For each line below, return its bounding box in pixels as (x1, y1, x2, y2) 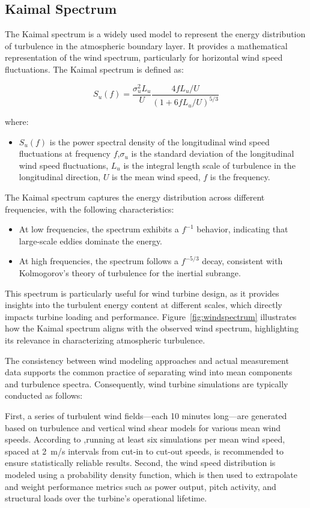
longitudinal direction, (19, 171, 101, 183)
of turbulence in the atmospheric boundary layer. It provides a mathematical (5, 39, 288, 52)
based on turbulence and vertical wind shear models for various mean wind (5, 421, 281, 434)
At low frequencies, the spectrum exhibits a (19, 223, 179, 235)
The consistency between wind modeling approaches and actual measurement (5, 354, 289, 366)
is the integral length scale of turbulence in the (123, 159, 296, 171)
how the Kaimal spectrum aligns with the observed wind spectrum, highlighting (5, 322, 299, 334)
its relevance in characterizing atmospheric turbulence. (5, 333, 205, 346)
